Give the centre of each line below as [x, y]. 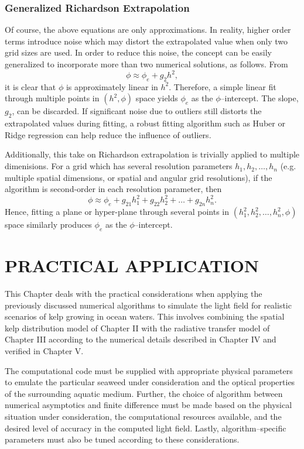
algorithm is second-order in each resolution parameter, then [113, 189]
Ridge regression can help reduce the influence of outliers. [108, 134]
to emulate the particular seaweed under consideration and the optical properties [150, 382]
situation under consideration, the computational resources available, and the [143, 416]
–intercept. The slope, [259, 98]
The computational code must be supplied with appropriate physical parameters [149, 370]
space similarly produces [48, 225]
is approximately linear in [112, 86]
